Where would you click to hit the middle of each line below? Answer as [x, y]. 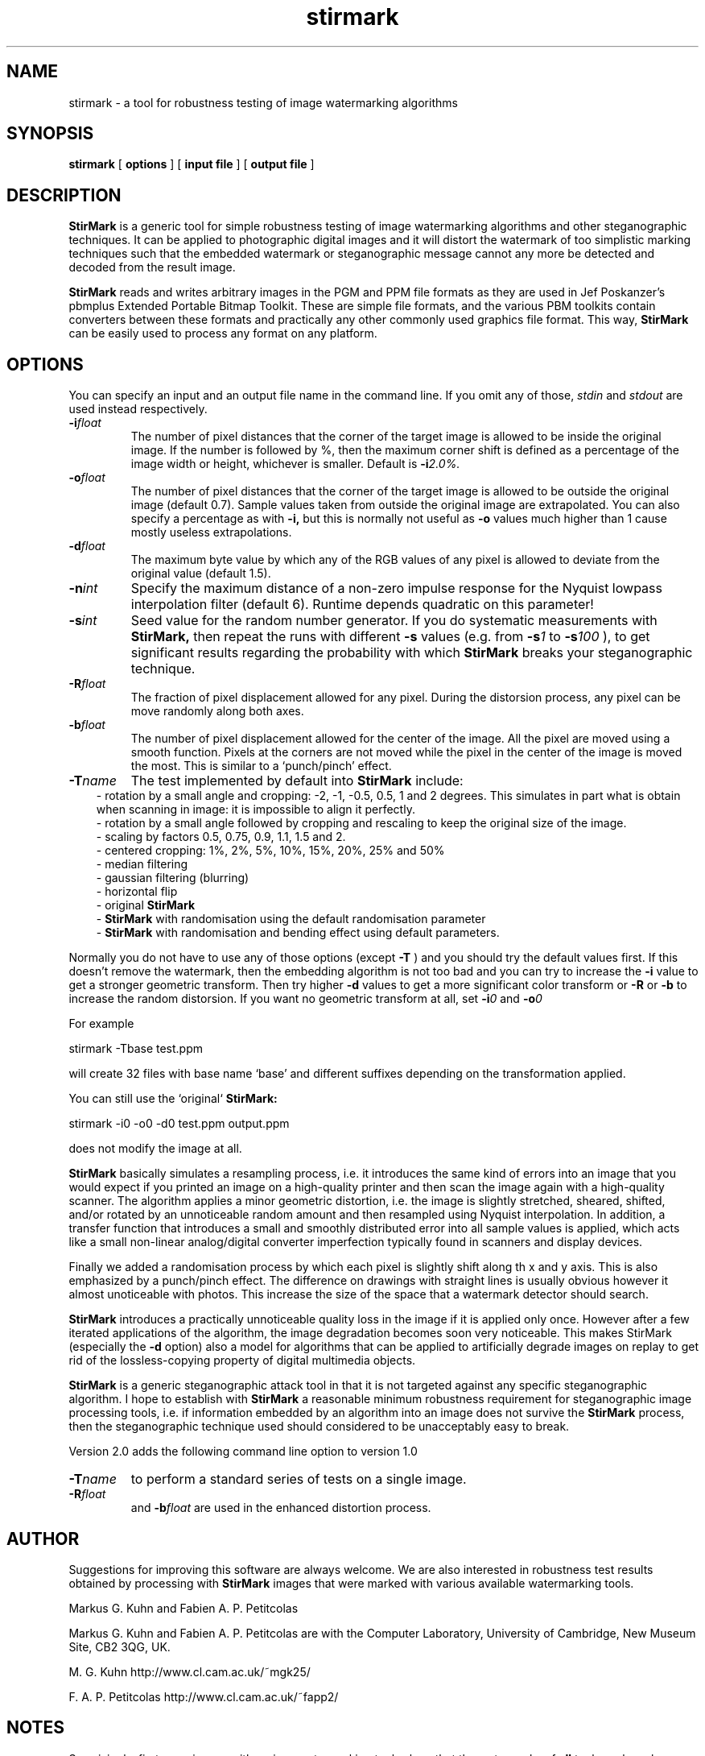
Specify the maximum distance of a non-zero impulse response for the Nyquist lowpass [396, 588]
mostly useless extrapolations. [211, 532]
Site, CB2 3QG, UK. [120, 1646]
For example [101, 1024]
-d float [87, 546]
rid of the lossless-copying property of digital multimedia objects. [242, 1360]
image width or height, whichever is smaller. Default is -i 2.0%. [295, 464]
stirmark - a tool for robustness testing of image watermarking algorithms [263, 102]
